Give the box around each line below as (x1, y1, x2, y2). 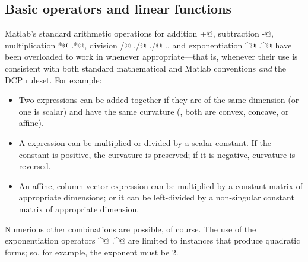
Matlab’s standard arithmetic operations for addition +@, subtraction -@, (5, 27, 274, 40)
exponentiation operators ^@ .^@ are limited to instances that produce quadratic (5, 234, 300, 247)
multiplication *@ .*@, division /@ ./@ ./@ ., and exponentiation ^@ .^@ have (5, 38, 292, 51)
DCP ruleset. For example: (5, 73, 102, 86)
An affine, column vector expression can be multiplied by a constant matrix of (18, 179, 303, 192)
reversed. (18, 160, 51, 172)
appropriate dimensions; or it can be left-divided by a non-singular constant (18, 191, 294, 203)
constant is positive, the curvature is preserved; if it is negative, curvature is (18, 148, 296, 160)
